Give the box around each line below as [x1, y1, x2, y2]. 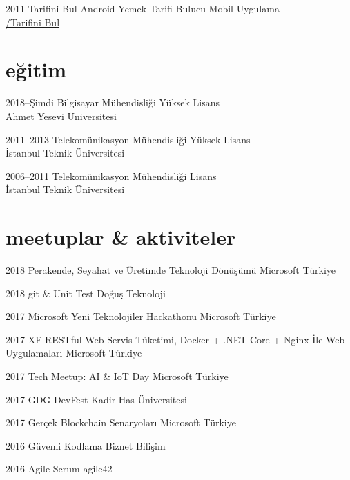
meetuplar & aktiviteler [6, 223, 236, 251]
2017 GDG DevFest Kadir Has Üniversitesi [6, 392, 187, 406]
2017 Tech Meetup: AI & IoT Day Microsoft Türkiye [6, 368, 229, 383]
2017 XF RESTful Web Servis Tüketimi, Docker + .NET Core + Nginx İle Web [6, 332, 345, 346]
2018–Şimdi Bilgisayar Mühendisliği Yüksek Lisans [6, 95, 220, 110]
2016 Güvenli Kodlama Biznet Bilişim [6, 438, 166, 452]
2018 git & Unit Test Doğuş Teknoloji [6, 286, 166, 300]
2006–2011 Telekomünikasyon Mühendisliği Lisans [6, 168, 217, 183]
